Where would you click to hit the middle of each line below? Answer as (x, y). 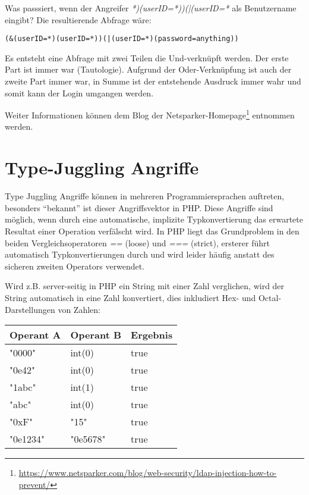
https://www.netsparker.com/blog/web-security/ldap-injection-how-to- (148, 473)
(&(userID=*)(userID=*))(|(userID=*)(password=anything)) (122, 39)
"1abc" (23, 387)
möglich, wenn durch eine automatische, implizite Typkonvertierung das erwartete (154, 219)
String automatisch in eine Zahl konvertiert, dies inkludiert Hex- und (130, 297)
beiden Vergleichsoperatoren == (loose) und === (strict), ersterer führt (137, 242)
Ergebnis (152, 335)
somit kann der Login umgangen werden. (79, 93)
